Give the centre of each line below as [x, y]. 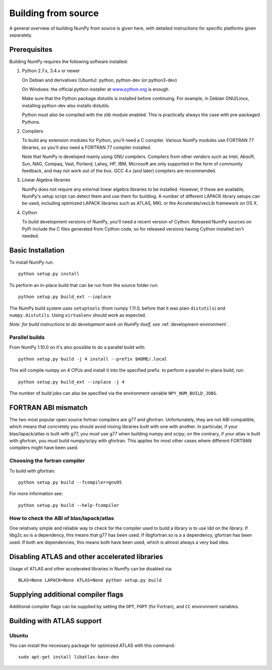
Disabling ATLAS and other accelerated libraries [86, 556]
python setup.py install [49, 274]
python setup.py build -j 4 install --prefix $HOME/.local [93, 359]
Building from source [54, 13]
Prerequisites [31, 50]
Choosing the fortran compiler [47, 461]
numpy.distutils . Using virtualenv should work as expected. [78, 315]
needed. [30, 236]
